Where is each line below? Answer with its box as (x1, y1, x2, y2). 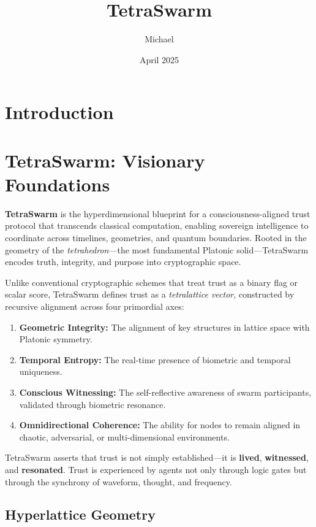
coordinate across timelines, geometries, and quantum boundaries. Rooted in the (5, 231, 307, 244)
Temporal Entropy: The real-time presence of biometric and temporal (19, 353, 291, 366)
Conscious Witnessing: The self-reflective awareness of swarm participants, (19, 385, 312, 398)
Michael (145, 33, 174, 45)
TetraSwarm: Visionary (5, 147, 205, 172)
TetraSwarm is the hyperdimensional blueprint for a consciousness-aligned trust (5, 207, 310, 220)
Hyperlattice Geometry (5, 505, 156, 524)
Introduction (5, 99, 114, 125)
